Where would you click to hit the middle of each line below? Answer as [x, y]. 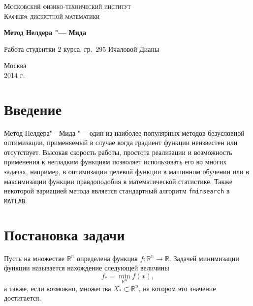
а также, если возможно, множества [58, 288]
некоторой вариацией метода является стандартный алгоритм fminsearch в [117, 191]
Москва [15, 65]
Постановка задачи [64, 234]
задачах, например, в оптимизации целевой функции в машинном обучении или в [126, 172]
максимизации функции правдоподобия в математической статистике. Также [118, 181]
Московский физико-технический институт [67, 6]
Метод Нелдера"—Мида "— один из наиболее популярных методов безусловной [124, 133]
